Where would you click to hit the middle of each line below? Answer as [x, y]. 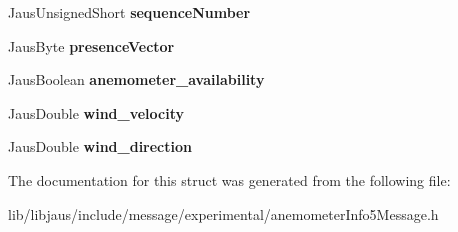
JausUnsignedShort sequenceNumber [129, 12]
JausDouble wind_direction [100, 146]
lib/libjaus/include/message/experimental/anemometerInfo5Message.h [223, 213]
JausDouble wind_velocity [96, 112]
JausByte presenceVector [91, 45]
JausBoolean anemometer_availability [136, 79]
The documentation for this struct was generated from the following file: [229, 179]
